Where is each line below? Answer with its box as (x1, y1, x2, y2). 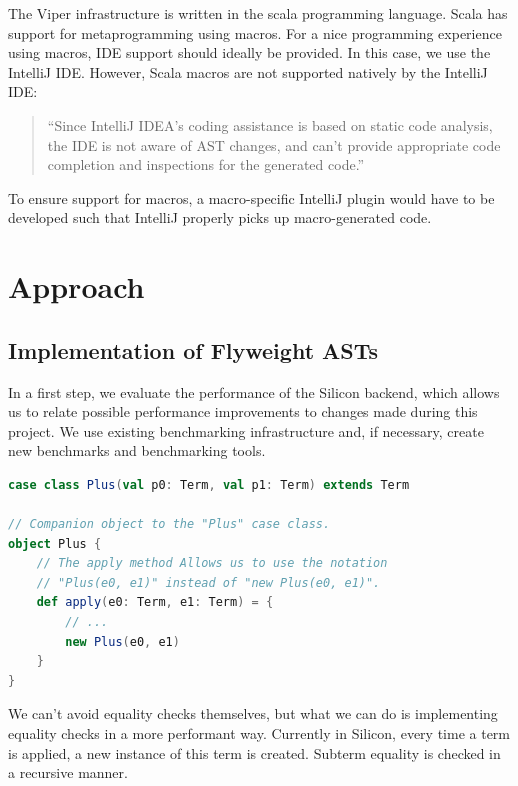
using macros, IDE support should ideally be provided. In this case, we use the (8, 42, 491, 63)
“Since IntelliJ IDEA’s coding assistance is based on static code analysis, (47, 114, 493, 135)
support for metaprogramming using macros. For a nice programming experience (8, 22, 502, 43)
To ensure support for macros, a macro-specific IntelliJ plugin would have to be (8, 187, 495, 208)
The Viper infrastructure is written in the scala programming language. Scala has (8, 3, 508, 23)
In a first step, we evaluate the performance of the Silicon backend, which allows (8, 381, 500, 402)
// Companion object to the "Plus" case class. (8, 517, 331, 532)
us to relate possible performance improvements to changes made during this (8, 401, 478, 422)
